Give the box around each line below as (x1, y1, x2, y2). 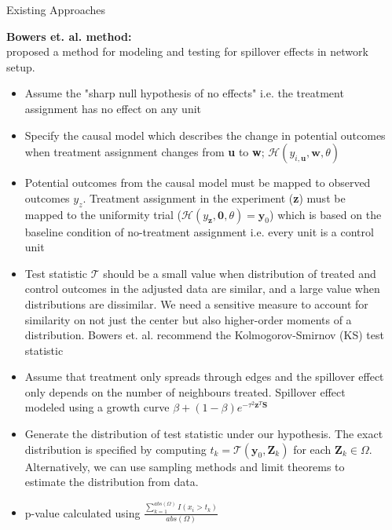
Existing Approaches (6, 2, 106, 17)
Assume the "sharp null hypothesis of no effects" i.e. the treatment (24, 85, 344, 101)
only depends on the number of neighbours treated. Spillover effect (24, 383, 346, 400)
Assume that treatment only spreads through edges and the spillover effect (24, 368, 384, 385)
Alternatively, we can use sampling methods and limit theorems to (24, 458, 345, 474)
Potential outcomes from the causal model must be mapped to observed (24, 174, 371, 191)
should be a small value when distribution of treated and (103, 265, 376, 281)
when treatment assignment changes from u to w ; (24, 144, 265, 160)
